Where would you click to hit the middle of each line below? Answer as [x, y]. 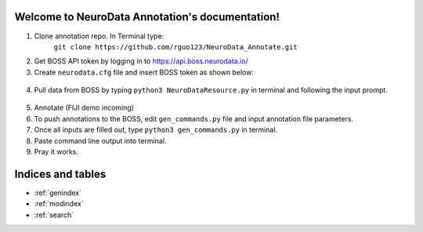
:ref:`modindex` [59, 204]
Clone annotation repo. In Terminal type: [99, 36]
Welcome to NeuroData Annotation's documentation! [147, 17]
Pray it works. [56, 152]
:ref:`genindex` [58, 193]
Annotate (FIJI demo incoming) [84, 108]
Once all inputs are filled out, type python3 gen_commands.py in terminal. [156, 130]
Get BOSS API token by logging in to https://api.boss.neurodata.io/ [141, 61]
